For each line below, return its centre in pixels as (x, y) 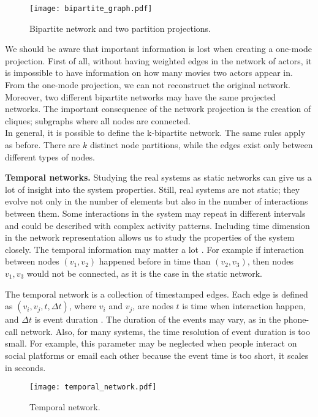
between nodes (32, 261)
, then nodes (270, 261)
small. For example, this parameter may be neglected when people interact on (151, 343)
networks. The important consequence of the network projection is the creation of (158, 109)
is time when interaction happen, (244, 306)
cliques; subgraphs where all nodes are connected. (98, 120)
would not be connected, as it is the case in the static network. (144, 273)
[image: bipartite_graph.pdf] (91, 9)
